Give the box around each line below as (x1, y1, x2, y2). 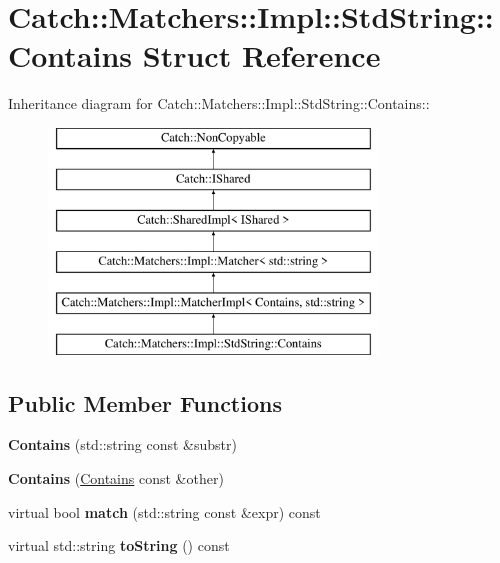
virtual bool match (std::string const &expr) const (8, 501, 321, 522)
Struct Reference (142, 35, 381, 76)
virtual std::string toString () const (8, 535, 230, 556)
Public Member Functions (8, 387, 282, 418)
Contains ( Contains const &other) (8, 468, 224, 489)
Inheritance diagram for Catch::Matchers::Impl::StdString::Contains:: (8, 93, 430, 114)
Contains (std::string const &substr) (8, 434, 237, 455)
